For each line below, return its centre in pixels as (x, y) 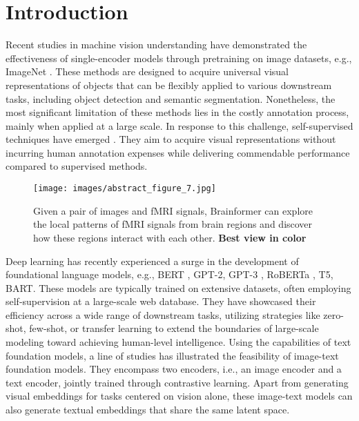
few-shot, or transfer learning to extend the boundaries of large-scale (174, 328)
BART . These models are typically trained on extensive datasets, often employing (178, 287)
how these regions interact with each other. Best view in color (170, 237)
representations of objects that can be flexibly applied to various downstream (169, 85)
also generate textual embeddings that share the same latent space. (148, 410)
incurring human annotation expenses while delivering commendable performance (178, 152)
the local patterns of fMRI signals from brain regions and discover (173, 224)
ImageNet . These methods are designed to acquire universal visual (147, 71)
